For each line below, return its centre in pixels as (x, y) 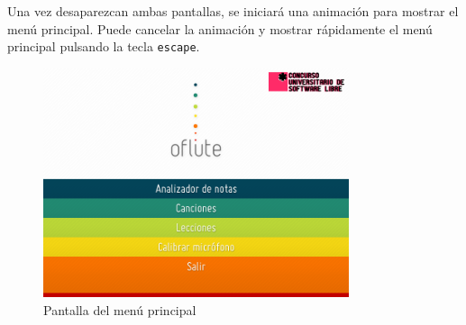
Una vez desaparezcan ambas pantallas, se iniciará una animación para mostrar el (233, 11)
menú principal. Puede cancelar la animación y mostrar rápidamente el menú (220, 28)
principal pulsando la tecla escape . (104, 46)
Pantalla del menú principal (120, 309)
